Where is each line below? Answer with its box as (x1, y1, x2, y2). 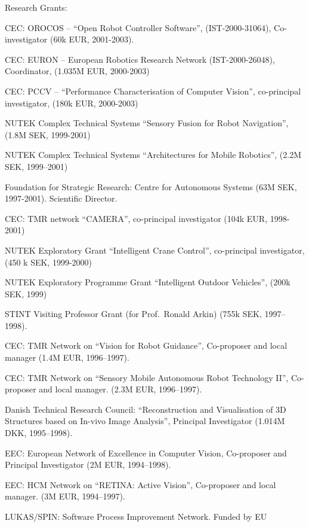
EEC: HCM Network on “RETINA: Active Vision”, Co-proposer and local (5, 478, 276, 491)
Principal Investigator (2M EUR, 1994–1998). (5, 458, 171, 471)
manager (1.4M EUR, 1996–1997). (5, 351, 129, 364)
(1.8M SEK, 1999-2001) (5, 128, 91, 141)
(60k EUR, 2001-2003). (50, 33, 134, 45)
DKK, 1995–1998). (5, 427, 73, 439)
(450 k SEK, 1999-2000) (5, 255, 92, 268)
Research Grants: (5, 1, 67, 13)
